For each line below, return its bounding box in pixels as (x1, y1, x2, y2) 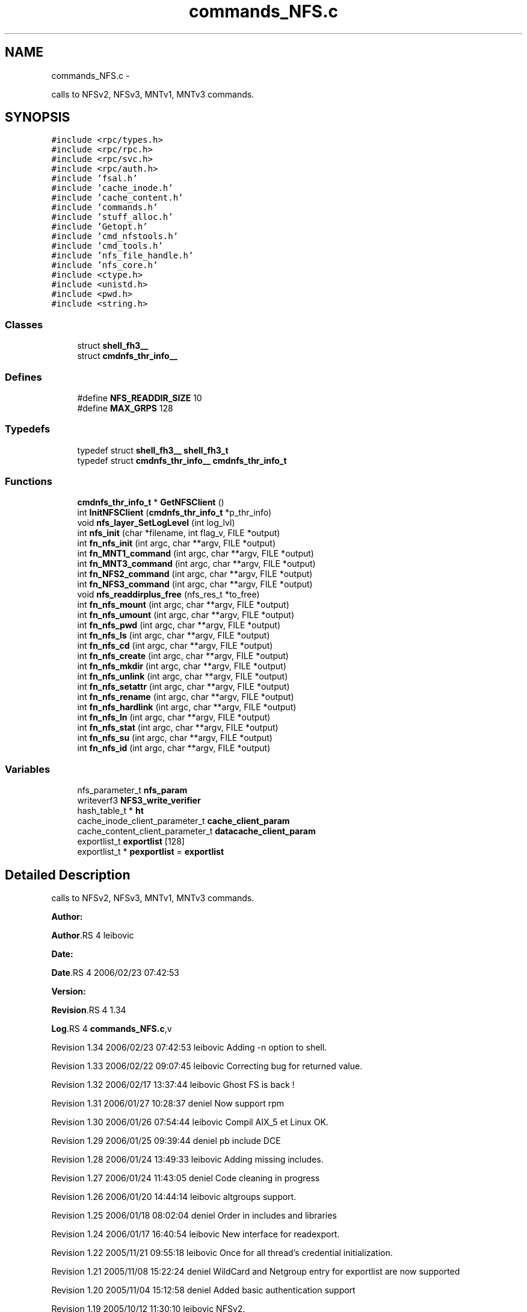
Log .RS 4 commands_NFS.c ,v (51, 1023, 172, 1034)
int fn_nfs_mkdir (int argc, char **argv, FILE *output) (77, 661, 286, 672)
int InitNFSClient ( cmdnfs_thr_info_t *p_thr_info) (77, 507, 272, 518)
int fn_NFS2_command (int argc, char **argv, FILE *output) (77, 569, 313, 579)
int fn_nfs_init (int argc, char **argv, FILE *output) (77, 538, 276, 549)
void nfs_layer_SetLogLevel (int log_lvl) (77, 517, 235, 528)
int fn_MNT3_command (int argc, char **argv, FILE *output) (77, 558, 316, 569)
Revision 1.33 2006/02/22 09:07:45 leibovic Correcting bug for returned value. (51, 1061, 363, 1072)
